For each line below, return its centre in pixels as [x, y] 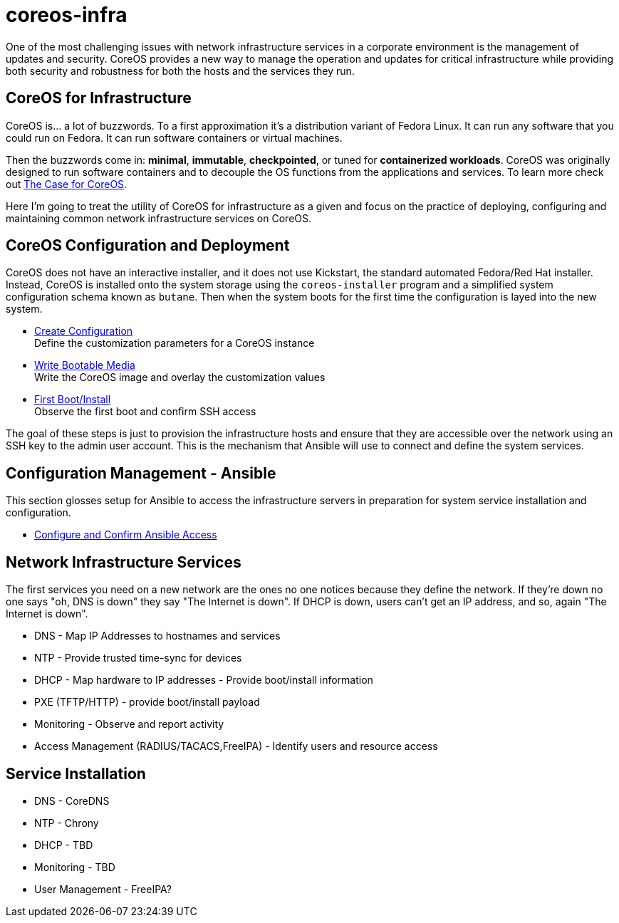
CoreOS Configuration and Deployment [148, 246]
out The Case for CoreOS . [67, 184]
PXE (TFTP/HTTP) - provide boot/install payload [147, 702]
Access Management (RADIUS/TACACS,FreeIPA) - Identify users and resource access [236, 746]
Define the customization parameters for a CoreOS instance [175, 343]
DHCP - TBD [64, 845]
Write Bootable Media [85, 365]
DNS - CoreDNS [72, 801]
